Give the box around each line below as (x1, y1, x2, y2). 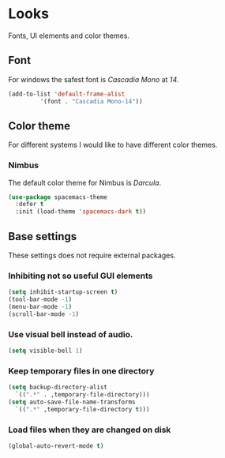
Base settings (8, 230, 77, 243)
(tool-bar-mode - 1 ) (8, 295, 73, 304)
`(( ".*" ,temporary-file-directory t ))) (15, 405, 150, 413)
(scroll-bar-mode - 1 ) (8, 310, 80, 318)
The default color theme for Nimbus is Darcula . (8, 178, 162, 187)
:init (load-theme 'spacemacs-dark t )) (15, 208, 147, 216)
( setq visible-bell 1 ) (8, 347, 83, 355)
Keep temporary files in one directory (8, 365, 155, 376)
